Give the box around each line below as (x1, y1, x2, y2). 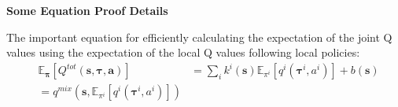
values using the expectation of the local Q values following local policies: (6, 44, 360, 61)
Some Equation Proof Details (6, 2, 168, 18)
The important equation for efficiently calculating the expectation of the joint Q (6, 28, 392, 45)
